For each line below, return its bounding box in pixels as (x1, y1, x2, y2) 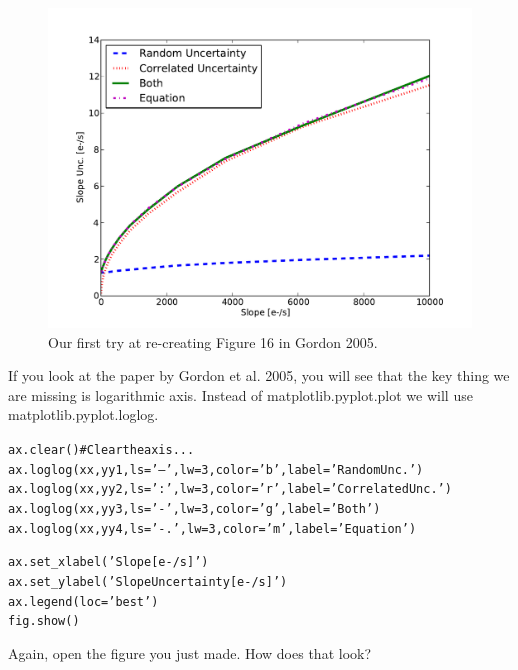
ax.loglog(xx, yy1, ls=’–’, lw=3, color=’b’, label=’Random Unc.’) (8, 462, 424, 477)
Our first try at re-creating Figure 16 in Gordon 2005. (48, 331, 378, 352)
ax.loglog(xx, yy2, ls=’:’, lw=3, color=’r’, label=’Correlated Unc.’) (8, 482, 452, 497)
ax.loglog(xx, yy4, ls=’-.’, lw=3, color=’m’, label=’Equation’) (8, 521, 417, 536)
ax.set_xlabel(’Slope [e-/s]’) (8, 555, 209, 570)
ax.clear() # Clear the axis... (8, 443, 195, 458)
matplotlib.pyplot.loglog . (8, 404, 159, 425)
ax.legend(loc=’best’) (8, 594, 159, 609)
